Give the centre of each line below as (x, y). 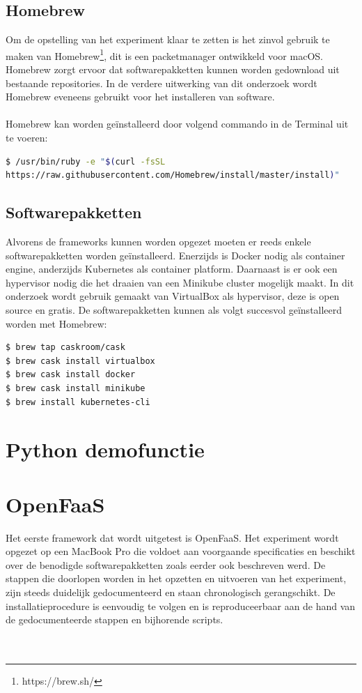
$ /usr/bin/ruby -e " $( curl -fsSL (86, 161)
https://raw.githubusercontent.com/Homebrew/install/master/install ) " (173, 175)
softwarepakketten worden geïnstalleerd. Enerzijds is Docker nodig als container (175, 255)
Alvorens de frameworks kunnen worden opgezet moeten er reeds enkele (158, 241)
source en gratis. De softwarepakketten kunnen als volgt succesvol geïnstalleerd (174, 309)
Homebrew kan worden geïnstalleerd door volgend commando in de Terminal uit (177, 124)
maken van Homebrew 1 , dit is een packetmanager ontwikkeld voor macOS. (164, 54)
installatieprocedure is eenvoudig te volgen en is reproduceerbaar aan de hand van (181, 606)
